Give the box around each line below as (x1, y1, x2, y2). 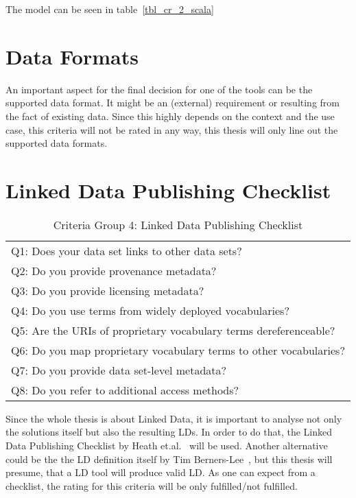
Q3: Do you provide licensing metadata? (11, 282, 204, 298)
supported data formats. (5, 136, 108, 150)
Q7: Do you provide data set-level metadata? (11, 361, 227, 378)
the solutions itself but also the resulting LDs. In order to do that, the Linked (5, 425, 333, 439)
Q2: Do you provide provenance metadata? (11, 262, 217, 278)
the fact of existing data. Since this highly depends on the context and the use (5, 108, 335, 123)
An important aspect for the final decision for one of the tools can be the (5, 82, 313, 96)
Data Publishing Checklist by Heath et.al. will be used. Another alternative (5, 438, 328, 452)
